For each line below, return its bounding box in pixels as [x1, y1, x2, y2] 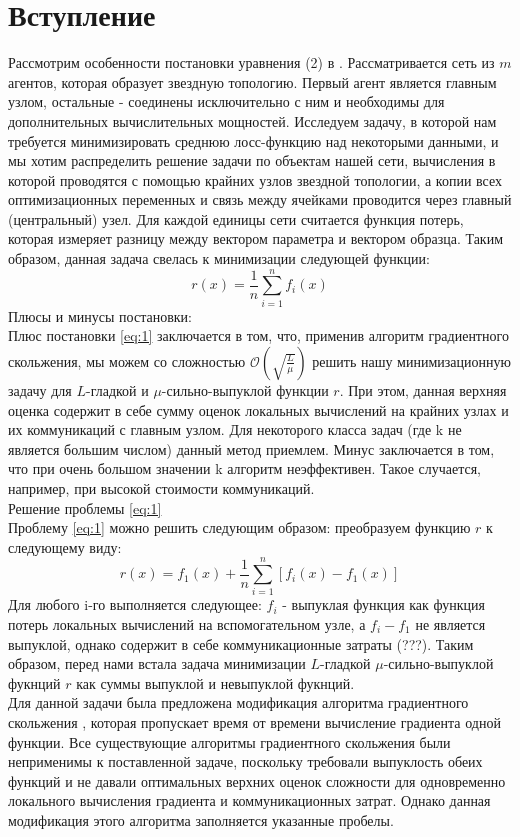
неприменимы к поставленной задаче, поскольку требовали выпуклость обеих [8, 751, 483, 772]
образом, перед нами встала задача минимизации [8, 653, 306, 674]
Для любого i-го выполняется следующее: [8, 594, 262, 615]
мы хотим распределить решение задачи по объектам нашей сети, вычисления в [8, 150, 496, 171]
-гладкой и [85, 379, 149, 400]
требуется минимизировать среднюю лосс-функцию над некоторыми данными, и [8, 130, 499, 151]
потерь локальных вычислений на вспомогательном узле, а [8, 614, 366, 635]
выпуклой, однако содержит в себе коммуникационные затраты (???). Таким [8, 633, 474, 654]
